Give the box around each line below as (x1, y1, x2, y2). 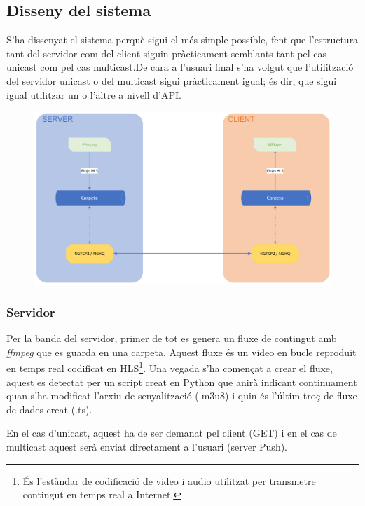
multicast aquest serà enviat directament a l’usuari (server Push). (6, 439, 288, 453)
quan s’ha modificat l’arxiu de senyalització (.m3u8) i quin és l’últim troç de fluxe (6, 388, 357, 403)
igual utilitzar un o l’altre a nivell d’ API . (6, 87, 182, 102)
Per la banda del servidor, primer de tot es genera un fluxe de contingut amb (6, 331, 337, 346)
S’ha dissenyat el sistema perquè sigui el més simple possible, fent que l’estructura (6, 32, 359, 47)
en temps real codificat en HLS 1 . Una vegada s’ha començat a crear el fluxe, (6, 359, 333, 376)
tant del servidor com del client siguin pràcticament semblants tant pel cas (6, 46, 327, 60)
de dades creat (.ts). (6, 402, 92, 416)
